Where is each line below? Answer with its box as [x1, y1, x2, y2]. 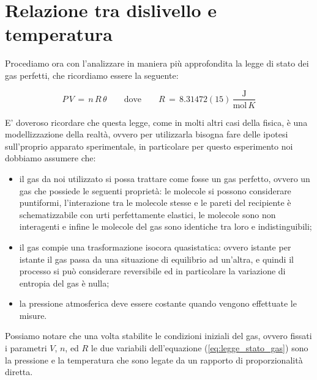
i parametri [5, 342, 47, 354]
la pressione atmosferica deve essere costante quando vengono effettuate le [19, 297, 297, 310]
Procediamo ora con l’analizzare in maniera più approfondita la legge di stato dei [5, 57, 309, 70]
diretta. [5, 365, 33, 378]
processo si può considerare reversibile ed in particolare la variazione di [19, 265, 286, 277]
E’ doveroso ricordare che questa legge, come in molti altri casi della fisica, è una [5, 115, 308, 128]
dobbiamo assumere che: [5, 152, 96, 164]
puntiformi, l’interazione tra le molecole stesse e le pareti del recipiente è [19, 196, 291, 209]
